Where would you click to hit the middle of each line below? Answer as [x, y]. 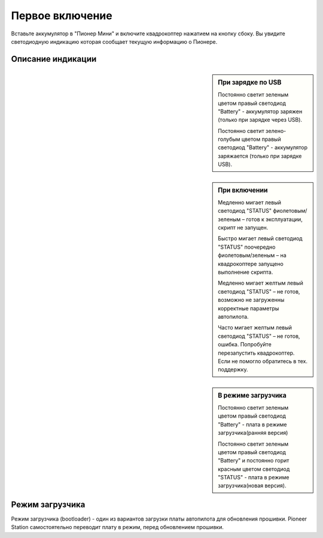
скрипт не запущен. [243, 228]
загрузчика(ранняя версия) [253, 433]
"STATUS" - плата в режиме [254, 477]
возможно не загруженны [251, 300]
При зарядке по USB [250, 82]
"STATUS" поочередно [247, 247]
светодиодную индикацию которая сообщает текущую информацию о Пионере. [114, 41]
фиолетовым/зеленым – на [252, 255]
